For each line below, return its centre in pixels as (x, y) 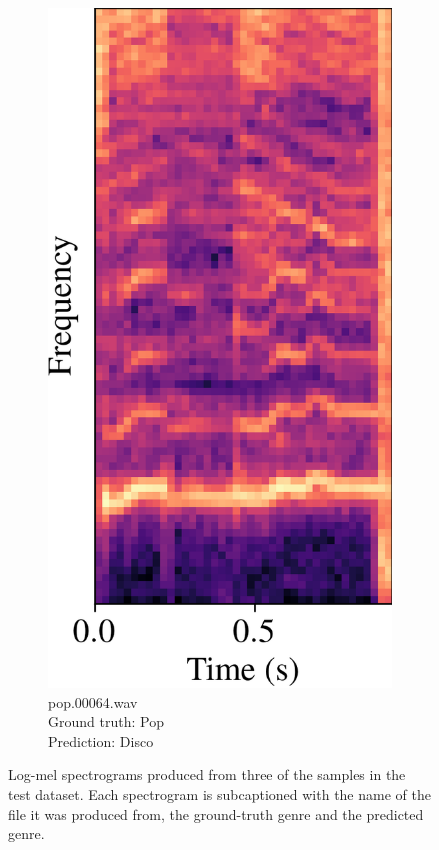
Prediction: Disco (101, 740)
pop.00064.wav (93, 701)
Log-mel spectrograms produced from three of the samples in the (207, 774)
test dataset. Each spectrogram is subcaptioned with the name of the (219, 793)
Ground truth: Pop (106, 721)
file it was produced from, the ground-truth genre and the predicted (216, 813)
